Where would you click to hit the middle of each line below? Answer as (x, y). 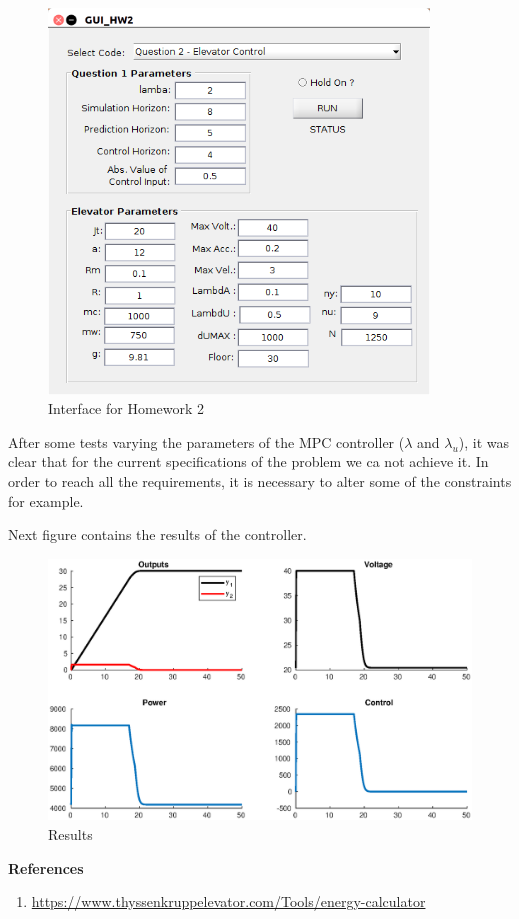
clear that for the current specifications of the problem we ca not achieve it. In (248, 461)
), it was (484, 441)
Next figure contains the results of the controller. (157, 534)
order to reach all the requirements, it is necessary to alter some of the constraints (260, 480)
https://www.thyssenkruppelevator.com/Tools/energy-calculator (228, 901)
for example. (46, 500)
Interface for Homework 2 (126, 408)
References (46, 867)
